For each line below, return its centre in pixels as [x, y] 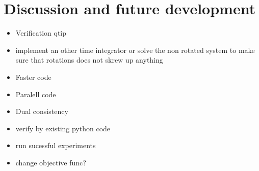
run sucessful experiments [56, 145]
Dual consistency [42, 111]
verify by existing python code [63, 128]
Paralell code [36, 94]
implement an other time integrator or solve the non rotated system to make [135, 50]
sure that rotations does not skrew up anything [89, 60]
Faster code [33, 77]
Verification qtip [41, 33]
